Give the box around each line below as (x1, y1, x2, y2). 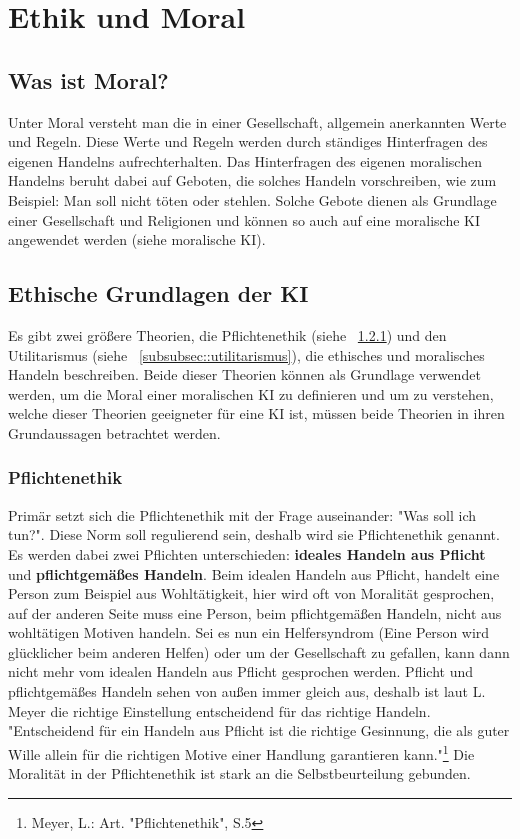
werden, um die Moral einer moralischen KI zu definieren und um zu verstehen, (8, 383, 494, 404)
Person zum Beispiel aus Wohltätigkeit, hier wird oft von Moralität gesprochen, (8, 583, 495, 604)
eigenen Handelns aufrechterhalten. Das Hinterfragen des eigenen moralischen (8, 150, 482, 171)
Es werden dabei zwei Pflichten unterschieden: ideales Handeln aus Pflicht (8, 543, 486, 564)
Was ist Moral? (8, 64, 169, 95)
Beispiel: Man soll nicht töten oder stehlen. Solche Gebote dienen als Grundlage (8, 189, 497, 210)
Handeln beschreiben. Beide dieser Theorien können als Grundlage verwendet (8, 364, 481, 385)
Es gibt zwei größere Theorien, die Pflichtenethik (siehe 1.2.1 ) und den (8, 324, 447, 345)
